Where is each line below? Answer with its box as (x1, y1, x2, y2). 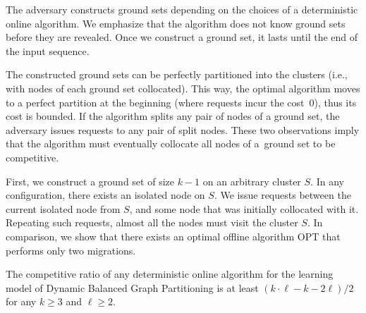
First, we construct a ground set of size (6, 173, 174, 188)
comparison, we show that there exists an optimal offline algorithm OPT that (6, 228, 341, 243)
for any (6, 294, 37, 309)
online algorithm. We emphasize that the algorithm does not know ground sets (6, 16, 346, 30)
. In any (310, 173, 344, 188)
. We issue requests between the (214, 188, 351, 202)
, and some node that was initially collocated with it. (129, 201, 359, 216)
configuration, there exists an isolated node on (6, 188, 205, 202)
